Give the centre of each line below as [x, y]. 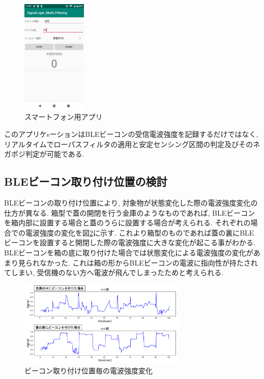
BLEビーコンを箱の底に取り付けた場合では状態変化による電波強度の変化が [129, 252]
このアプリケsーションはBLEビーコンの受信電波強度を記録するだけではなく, [131, 134]
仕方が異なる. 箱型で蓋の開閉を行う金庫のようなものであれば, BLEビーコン [130, 212]
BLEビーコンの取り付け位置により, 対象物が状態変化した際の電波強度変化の [131, 203]
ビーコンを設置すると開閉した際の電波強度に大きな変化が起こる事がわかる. [130, 242]
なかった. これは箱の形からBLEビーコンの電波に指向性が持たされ [149, 262]
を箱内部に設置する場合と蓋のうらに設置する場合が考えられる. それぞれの [127, 223]
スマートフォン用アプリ [64, 117]
